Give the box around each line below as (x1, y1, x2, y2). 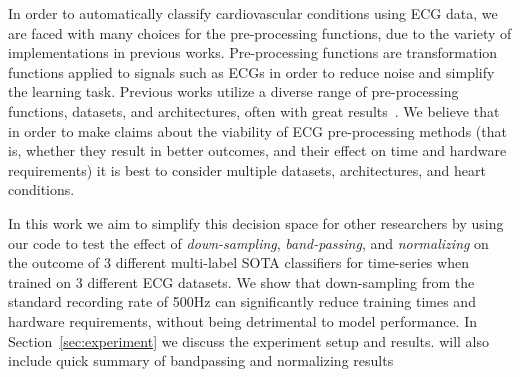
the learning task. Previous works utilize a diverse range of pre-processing (8, 81, 459, 102)
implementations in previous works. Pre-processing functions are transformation (8, 42, 498, 63)
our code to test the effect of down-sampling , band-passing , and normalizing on (8, 232, 489, 253)
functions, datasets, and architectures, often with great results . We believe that (8, 100, 500, 121)
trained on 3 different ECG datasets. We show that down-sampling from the (8, 271, 475, 292)
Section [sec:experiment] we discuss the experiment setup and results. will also (8, 330, 489, 351)
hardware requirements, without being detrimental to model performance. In (8, 310, 477, 331)
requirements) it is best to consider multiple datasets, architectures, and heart (8, 159, 486, 180)
